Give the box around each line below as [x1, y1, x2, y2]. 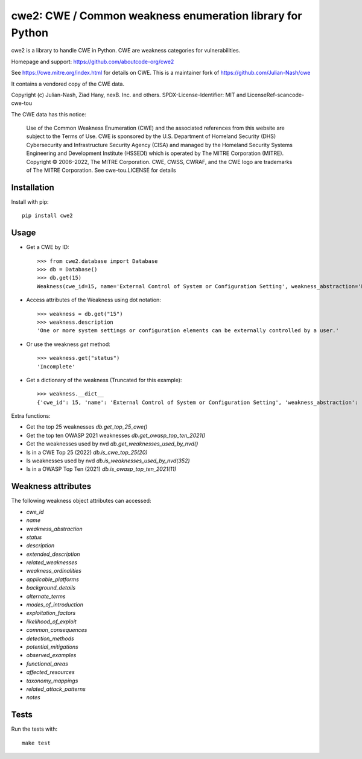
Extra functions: [11, 412, 51, 420]
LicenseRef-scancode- [247, 91, 305, 98]
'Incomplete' [37, 363, 75, 370]
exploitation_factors [26, 609, 76, 617]
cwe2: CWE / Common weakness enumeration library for [11, 9, 302, 22]
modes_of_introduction [26, 601, 84, 608]
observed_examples [26, 652, 77, 659]
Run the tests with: [11, 725, 57, 732]
